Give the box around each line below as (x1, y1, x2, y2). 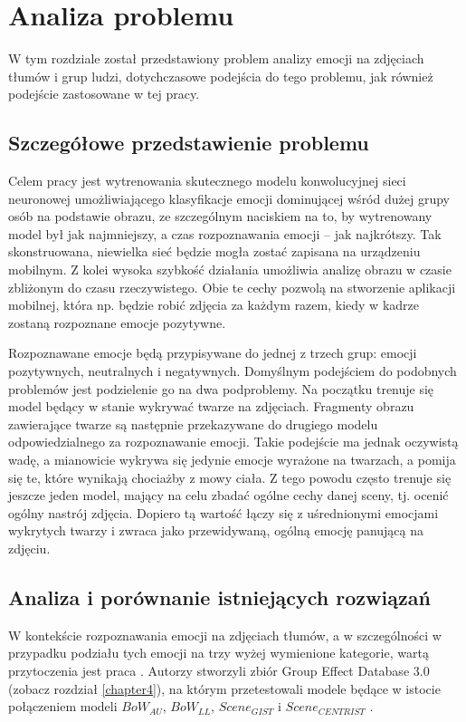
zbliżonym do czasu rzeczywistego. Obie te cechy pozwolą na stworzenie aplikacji (8, 277, 456, 296)
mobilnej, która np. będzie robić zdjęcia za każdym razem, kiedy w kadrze (8, 295, 419, 314)
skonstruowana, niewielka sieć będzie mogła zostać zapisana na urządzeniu (8, 242, 421, 261)
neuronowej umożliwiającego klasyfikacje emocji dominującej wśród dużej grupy (8, 188, 450, 207)
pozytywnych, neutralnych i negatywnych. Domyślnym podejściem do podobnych (8, 361, 457, 380)
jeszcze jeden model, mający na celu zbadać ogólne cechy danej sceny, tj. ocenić (8, 486, 449, 505)
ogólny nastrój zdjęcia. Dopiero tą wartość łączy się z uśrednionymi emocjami (8, 503, 439, 522)
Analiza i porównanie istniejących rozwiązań (8, 582, 431, 611)
